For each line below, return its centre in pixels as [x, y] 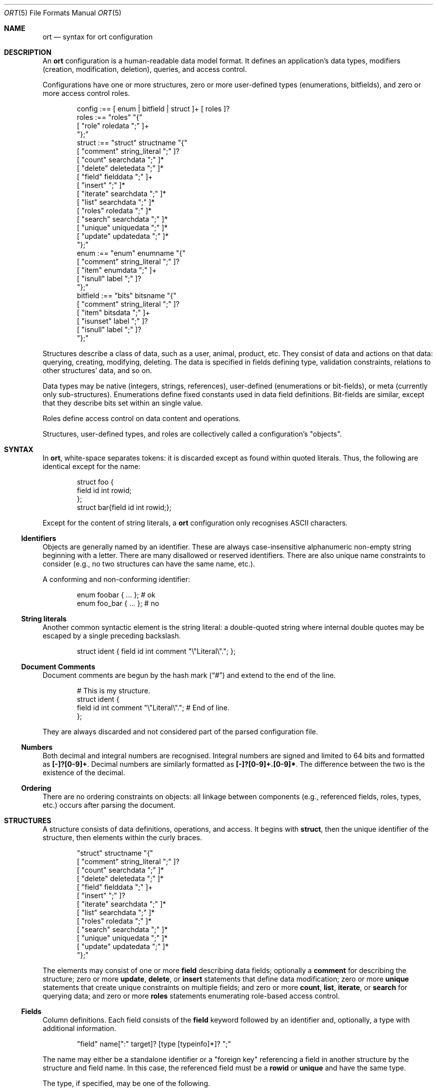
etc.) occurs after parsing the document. [109, 805]
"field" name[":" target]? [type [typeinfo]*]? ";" [154, 1044]
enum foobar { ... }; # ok [116, 595]
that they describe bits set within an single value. [123, 403]
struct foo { [95, 482]
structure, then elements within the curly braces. [122, 837]
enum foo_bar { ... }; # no [118, 603]
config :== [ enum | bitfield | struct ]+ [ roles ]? [153, 109]
